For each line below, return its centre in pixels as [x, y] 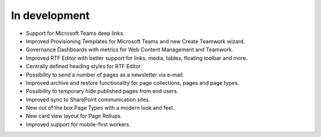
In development [51, 15]
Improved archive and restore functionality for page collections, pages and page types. [133, 82]
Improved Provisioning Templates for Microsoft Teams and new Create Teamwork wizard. [136, 41]
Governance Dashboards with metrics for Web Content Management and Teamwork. [130, 50]
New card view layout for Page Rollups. [74, 116]
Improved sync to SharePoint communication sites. [88, 99]
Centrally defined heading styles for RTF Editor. [84, 66]
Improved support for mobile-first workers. [78, 124]
